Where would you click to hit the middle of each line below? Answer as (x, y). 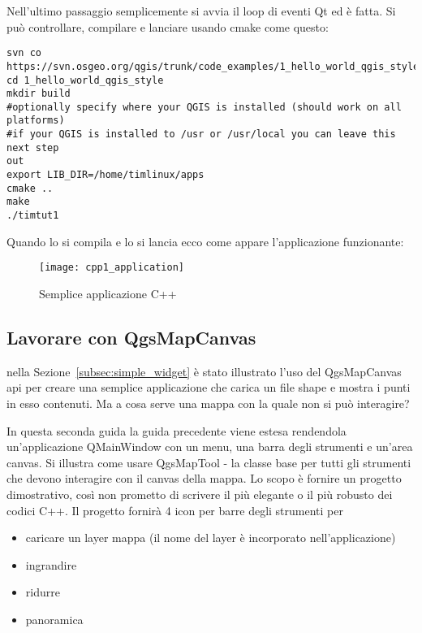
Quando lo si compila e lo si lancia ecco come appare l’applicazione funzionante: (205, 241)
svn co (24, 53)
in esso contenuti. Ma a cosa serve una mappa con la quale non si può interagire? (208, 403)
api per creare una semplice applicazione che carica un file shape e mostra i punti (209, 387)
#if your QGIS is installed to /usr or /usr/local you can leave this (201, 134)
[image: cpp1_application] (112, 268)
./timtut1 (33, 216)
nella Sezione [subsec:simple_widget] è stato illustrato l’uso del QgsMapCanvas (204, 371)
